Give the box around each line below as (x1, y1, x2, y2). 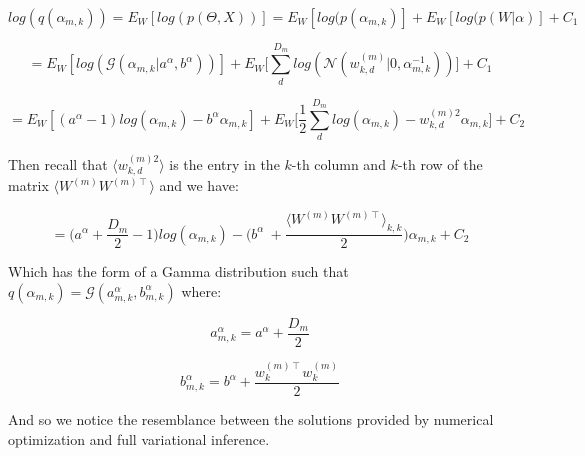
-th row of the (397, 153, 483, 174)
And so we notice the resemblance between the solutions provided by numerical (8, 409, 494, 430)
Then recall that (8, 153, 108, 174)
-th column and (291, 153, 386, 174)
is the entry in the (169, 153, 280, 174)
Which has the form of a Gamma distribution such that (8, 261, 349, 282)
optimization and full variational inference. (8, 428, 270, 449)
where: (181, 280, 222, 301)
